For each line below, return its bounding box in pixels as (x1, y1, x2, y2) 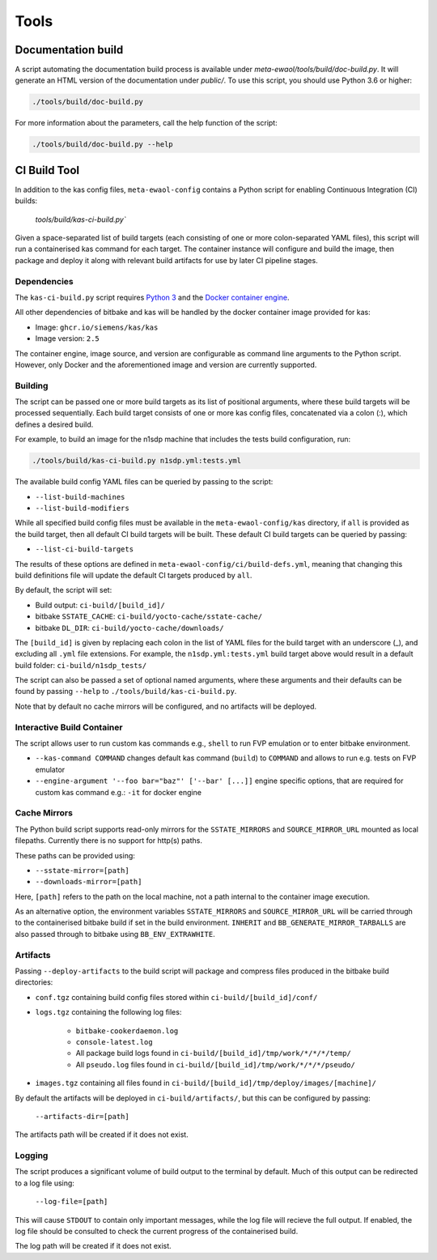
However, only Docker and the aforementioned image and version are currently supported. (15, 360, 317, 369)
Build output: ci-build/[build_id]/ (35, 600, 165, 610)
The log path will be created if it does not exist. (15, 1241, 172, 1251)
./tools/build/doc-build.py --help (32, 140, 173, 149)
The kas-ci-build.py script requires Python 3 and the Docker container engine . (15, 292, 291, 302)
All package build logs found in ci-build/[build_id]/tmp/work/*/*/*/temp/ (75, 1049, 351, 1058)
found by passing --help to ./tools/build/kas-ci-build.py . (15, 687, 237, 696)
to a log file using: (15, 1178, 74, 1188)
